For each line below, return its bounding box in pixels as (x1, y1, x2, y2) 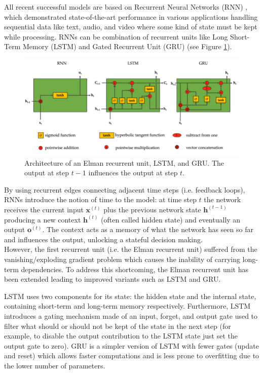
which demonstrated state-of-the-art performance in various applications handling (4, 11, 258, 22)
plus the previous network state (103, 204, 201, 214)
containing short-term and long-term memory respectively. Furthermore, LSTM (4, 301, 251, 311)
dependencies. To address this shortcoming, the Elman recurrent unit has (21, 264, 248, 274)
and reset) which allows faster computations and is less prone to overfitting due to (4, 350, 259, 361)
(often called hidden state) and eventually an (101, 214, 241, 225)
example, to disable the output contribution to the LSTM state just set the (4, 330, 238, 341)
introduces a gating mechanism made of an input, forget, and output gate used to (4, 310, 258, 321)
